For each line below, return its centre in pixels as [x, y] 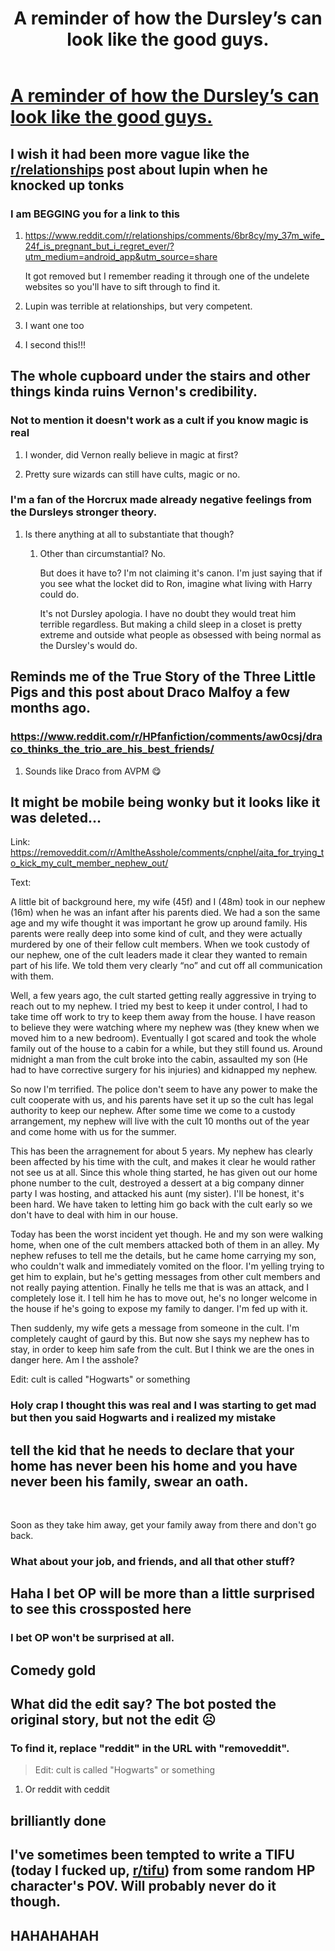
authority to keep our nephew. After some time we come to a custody [153, 1111]
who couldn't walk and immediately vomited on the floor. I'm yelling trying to [167, 1266]
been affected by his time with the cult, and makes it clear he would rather [163, 1162]
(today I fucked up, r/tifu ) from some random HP [163, 1870]
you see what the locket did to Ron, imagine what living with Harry [176, 583]
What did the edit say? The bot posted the [143, 1704]
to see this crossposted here [101, 1609]
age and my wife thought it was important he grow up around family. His [159, 923]
